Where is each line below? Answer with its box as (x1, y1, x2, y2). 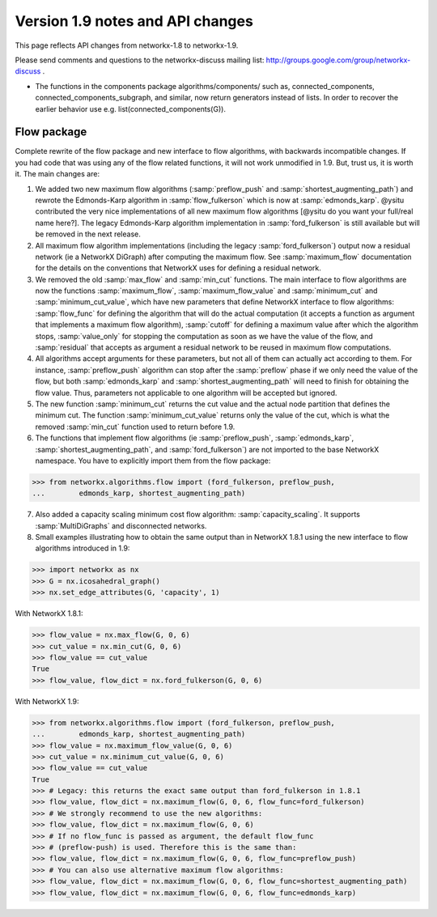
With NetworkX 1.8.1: (15, 609, 84, 618)
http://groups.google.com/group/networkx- (265, 55, 411, 65)
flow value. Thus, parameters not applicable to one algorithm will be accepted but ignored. (35, 388, 337, 397)
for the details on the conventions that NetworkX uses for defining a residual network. (35, 263, 321, 273)
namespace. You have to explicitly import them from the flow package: (35, 456, 271, 465)
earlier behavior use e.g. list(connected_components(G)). (35, 104, 227, 113)
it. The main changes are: (15, 169, 100, 179)
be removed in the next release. (35, 229, 141, 239)
